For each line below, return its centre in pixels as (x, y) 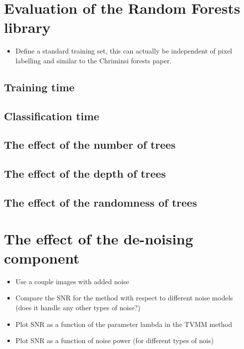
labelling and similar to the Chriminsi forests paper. (94, 60)
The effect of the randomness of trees (100, 202)
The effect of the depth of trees (85, 174)
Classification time (52, 116)
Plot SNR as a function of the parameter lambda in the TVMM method (124, 324)
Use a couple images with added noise (72, 281)
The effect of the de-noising (99, 238)
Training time (39, 87)
